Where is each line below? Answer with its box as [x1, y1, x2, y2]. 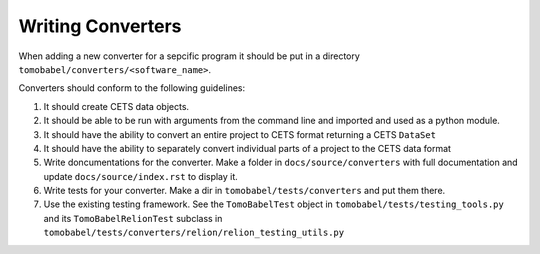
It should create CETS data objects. [43, 100, 190, 112]
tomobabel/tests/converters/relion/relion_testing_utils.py [43, 227, 345, 239]
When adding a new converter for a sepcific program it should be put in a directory [18, 50, 360, 62]
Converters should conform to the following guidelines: [18, 82, 245, 94]
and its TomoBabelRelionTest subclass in [43, 212, 223, 224]
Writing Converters [18, 15, 182, 37]
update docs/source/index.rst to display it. [43, 170, 239, 182]
